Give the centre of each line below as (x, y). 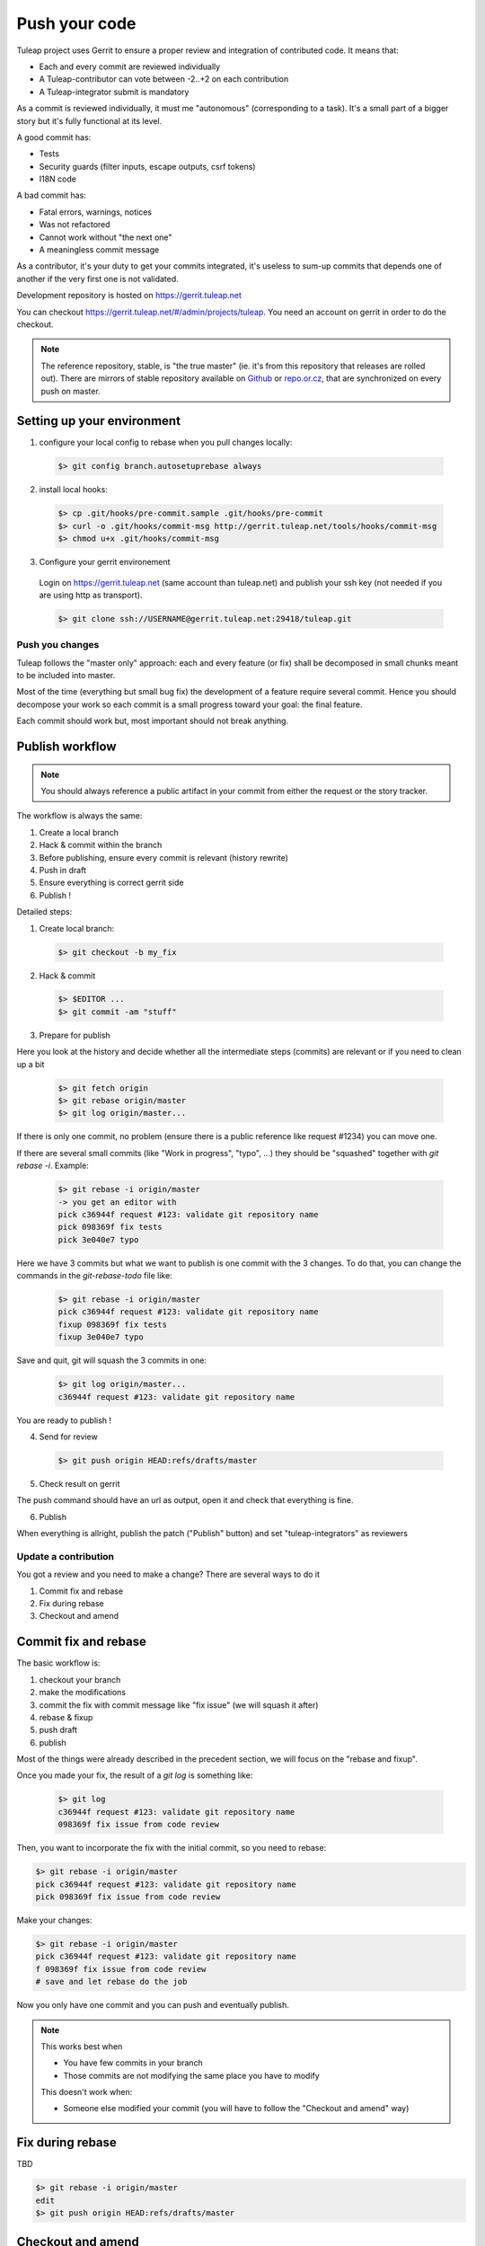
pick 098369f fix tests (110, 1227)
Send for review (68, 1437)
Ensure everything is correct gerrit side (111, 883)
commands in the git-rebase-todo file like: (94, 1276)
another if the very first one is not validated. (97, 279)
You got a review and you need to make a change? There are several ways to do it (168, 1574)
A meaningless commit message (99, 250)
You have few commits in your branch (133, 2063)
